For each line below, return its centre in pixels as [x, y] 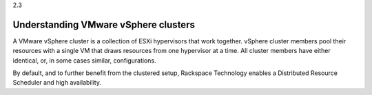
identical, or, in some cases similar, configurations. [84, 60]
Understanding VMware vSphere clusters [104, 24]
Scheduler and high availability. [57, 83]
